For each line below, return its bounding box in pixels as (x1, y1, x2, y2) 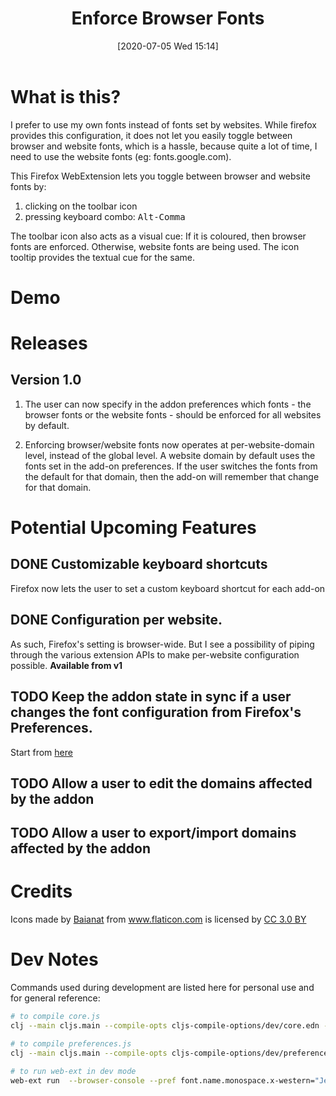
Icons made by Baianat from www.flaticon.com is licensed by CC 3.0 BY (10, 913, 307, 926)
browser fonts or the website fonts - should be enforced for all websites (24, 408, 322, 421)
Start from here (10, 746, 73, 758)
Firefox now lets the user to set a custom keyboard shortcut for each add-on (10, 582, 326, 594)
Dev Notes (10, 948, 99, 971)
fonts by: (10, 180, 47, 192)
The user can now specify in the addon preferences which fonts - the (24, 398, 312, 410)
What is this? (10, 85, 122, 108)
